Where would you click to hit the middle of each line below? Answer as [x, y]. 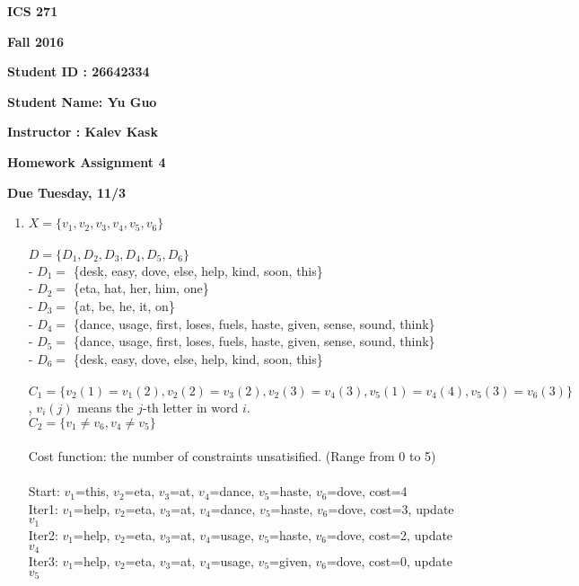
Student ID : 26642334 [79, 71]
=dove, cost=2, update [390, 534]
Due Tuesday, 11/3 [67, 192]
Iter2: [43, 534]
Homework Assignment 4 [87, 161]
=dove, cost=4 [367, 491]
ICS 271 [33, 11]
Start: [44, 491]
